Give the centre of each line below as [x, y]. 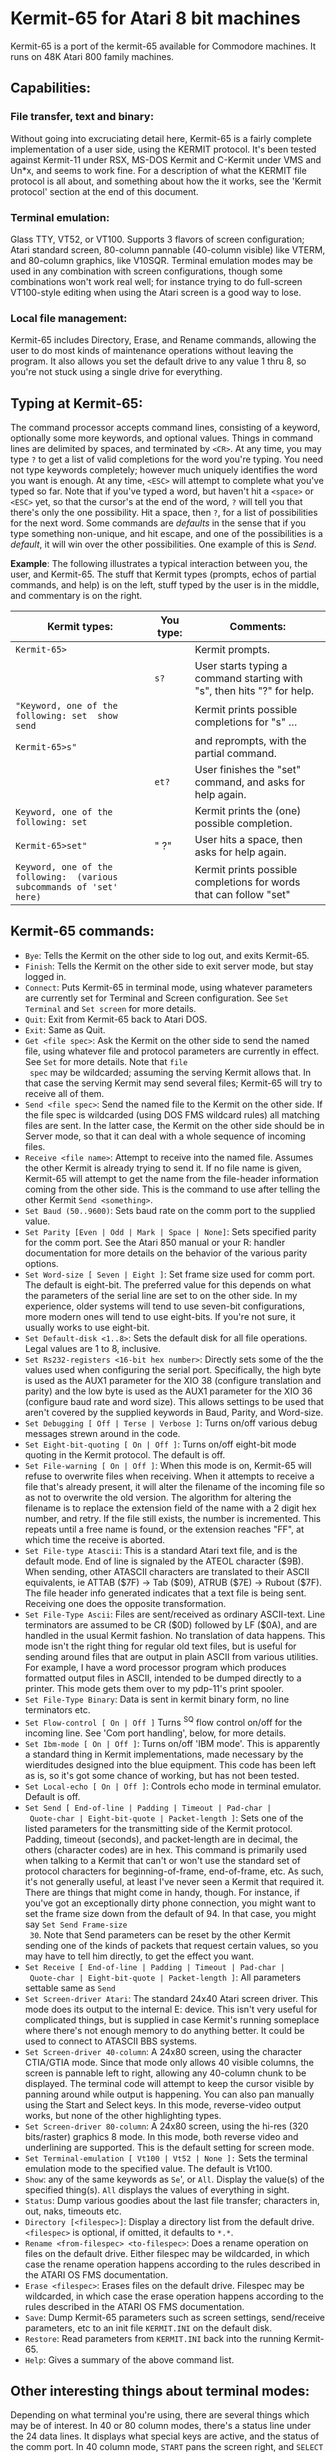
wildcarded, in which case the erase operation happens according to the [174, 2296]
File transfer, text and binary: [82, 117]
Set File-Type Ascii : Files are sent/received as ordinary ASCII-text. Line [175, 1614]
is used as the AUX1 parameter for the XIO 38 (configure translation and [173, 1380]
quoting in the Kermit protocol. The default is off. [125, 1454]
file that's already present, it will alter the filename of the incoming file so [174, 1486]
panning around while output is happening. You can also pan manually [169, 2094]
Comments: [258, 627]
